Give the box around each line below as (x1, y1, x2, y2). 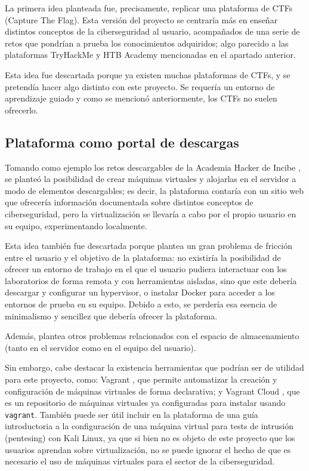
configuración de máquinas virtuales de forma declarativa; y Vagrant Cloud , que (5, 384, 300, 397)
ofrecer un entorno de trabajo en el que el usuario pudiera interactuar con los (5, 263, 287, 275)
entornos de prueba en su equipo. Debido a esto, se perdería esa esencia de (5, 298, 277, 310)
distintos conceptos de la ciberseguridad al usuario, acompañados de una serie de (5, 25, 300, 38)
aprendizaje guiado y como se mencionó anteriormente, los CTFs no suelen (5, 92, 277, 104)
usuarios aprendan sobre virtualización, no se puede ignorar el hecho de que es (5, 443, 291, 455)
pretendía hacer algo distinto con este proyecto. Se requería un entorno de (5, 80, 275, 93)
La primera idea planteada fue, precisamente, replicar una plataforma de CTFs (5, 2, 293, 14)
